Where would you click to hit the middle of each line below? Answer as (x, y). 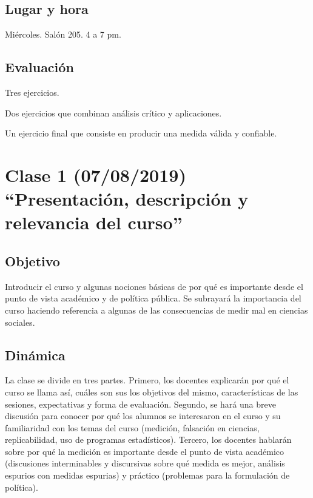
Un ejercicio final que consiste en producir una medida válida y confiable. (141, 133)
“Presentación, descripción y (127, 199)
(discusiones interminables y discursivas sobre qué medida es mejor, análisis (145, 463)
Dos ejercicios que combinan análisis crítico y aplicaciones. (113, 113)
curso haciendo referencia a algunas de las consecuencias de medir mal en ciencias (156, 310)
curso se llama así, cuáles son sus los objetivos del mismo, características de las (152, 392)
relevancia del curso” (94, 222)
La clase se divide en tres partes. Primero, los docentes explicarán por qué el (147, 380)
